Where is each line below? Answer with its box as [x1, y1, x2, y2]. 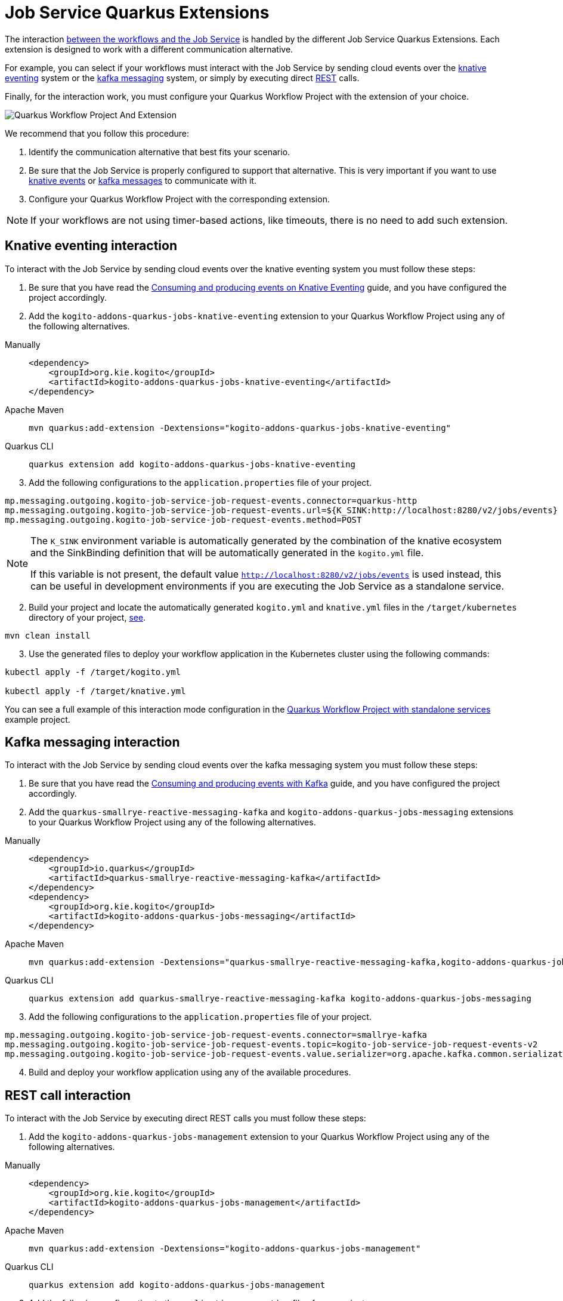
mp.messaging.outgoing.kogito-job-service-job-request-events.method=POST [5, 514, 362, 525]
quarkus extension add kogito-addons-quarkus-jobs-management [29, 1280, 326, 1290]
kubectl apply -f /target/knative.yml [5, 686, 186, 696]
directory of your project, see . [29, 612, 146, 622]
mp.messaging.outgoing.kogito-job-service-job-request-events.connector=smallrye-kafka [5, 1030, 428, 1040]
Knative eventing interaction [5, 238, 177, 254]
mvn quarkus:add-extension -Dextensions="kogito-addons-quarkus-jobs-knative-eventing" [29, 423, 451, 433]
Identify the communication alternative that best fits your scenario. [29, 146, 290, 157]
